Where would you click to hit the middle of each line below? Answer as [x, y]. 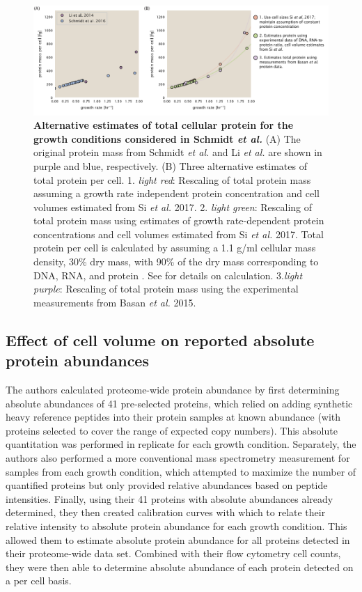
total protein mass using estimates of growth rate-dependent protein [179, 220]
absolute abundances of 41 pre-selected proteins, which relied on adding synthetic [179, 403]
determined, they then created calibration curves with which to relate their [166, 512]
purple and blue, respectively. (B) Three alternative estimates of [170, 165]
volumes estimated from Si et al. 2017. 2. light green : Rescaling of [173, 207]
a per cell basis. [39, 581]
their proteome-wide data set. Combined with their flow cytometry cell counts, [173, 553]
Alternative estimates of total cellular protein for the [164, 125]
